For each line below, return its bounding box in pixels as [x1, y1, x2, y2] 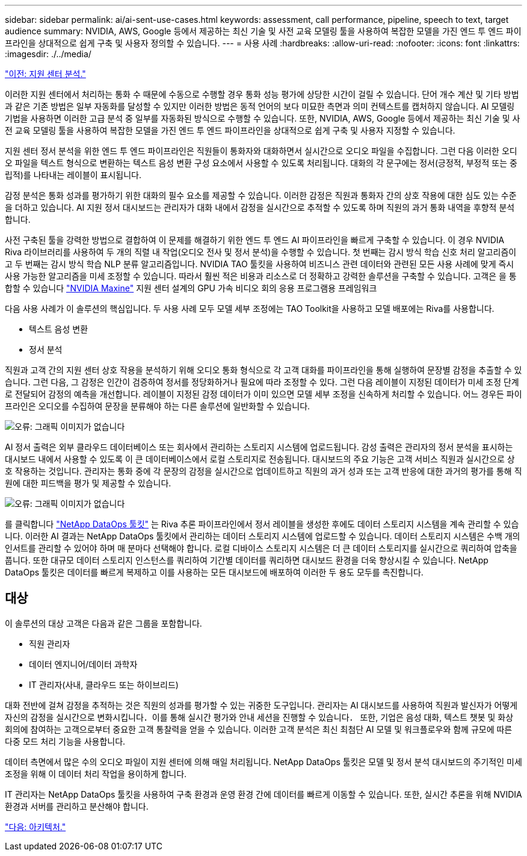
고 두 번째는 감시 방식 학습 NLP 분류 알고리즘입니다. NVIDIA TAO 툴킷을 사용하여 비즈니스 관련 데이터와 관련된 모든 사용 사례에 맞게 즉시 [5, 259, 514, 269]
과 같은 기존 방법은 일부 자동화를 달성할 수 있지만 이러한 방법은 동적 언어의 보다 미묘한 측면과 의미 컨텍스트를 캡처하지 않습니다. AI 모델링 [5, 101, 515, 111]
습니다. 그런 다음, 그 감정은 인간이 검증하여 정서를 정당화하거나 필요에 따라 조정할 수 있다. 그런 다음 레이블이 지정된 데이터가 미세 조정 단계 [5, 377, 519, 387]
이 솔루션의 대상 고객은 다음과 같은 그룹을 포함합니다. [5, 618, 202, 628]
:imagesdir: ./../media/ [5, 49, 91, 59]
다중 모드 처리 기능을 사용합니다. [5, 736, 126, 746]
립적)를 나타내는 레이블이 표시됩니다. [5, 170, 142, 180]
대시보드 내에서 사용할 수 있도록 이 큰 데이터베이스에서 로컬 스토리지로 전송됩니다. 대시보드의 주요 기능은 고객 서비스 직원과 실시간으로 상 [5, 454, 515, 464]
